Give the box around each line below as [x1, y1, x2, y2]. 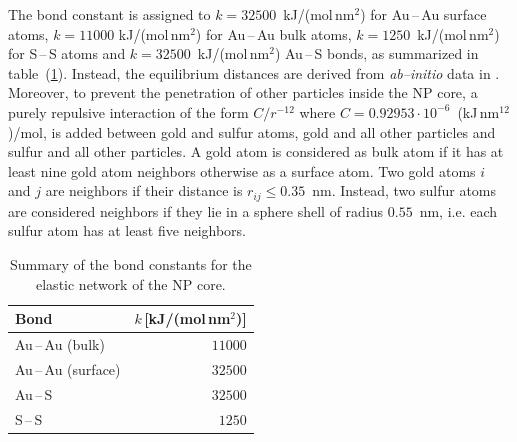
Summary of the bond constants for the [10, 253, 252, 274]
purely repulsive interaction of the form [8, 101, 249, 122]
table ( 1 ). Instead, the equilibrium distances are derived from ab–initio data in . [8, 62, 500, 83]
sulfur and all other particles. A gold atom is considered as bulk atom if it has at [8, 141, 504, 162]
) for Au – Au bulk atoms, [195, 23, 352, 44]
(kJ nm [457, 101, 500, 122]
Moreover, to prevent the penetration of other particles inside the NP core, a [8, 82, 478, 103]
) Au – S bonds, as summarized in [274, 43, 479, 64]
